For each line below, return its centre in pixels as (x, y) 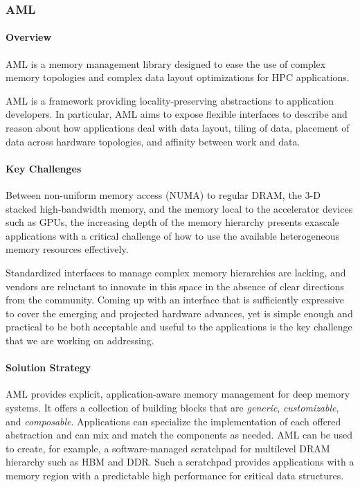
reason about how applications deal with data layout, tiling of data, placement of (178, 128)
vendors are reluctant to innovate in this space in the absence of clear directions (175, 286)
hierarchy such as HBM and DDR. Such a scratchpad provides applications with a (180, 462)
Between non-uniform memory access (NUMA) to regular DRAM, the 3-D (163, 195)
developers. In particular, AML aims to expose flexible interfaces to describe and (177, 114)
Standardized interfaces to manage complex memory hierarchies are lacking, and (176, 272)
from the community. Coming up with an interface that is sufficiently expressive (175, 300)
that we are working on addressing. (80, 340)
